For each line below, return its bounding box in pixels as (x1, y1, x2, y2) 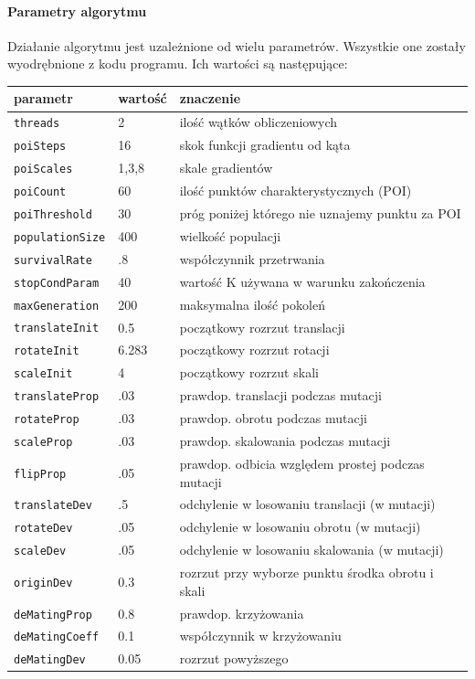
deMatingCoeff (14, 631, 100, 644)
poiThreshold (14, 207, 92, 221)
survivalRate (14, 253, 92, 267)
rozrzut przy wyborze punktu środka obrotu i (179, 563, 434, 582)
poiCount (14, 186, 67, 199)
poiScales (14, 163, 73, 176)
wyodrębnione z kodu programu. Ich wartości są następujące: (7, 54, 348, 73)
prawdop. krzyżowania (179, 603, 304, 622)
